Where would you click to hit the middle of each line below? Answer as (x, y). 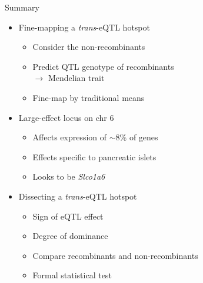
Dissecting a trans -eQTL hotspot (78, 196)
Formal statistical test (72, 275)
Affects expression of (70, 137)
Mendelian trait (76, 78)
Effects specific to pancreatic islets (94, 156)
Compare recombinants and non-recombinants (115, 255)
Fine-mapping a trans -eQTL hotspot (84, 27)
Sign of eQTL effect (68, 216)
